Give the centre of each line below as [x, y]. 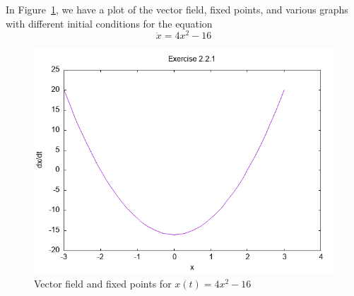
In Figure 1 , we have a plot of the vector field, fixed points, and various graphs [177, 9]
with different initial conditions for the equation [109, 23]
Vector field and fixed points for [103, 283]
